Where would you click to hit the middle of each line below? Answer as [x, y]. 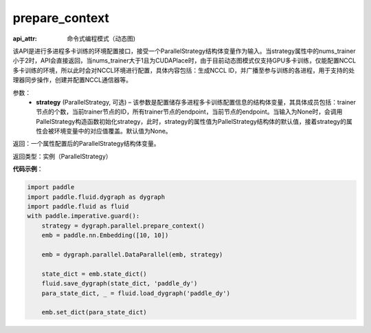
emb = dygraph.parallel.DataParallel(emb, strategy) [132, 254]
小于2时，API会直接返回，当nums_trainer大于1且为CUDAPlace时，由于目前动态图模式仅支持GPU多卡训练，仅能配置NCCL [184, 61]
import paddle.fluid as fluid [78, 206]
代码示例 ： [28, 169]
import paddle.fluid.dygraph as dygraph [96, 197]
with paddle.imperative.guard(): [83, 216]
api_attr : [25, 39]
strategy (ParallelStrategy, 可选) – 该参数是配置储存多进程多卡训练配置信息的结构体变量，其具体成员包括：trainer [196, 102]
